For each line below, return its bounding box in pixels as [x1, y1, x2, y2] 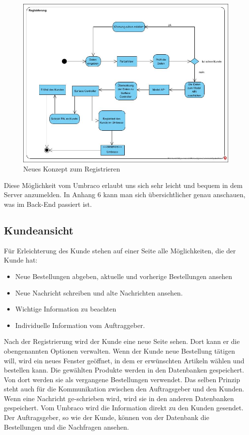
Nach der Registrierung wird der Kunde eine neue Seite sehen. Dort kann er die [4, 336, 240, 346]
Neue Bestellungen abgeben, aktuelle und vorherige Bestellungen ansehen [15, 271, 233, 281]
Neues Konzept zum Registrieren [23, 164, 120, 174]
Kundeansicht [4, 222, 73, 237]
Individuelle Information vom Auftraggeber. [15, 320, 145, 330]
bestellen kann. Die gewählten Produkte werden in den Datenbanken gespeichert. [4, 365, 244, 375]
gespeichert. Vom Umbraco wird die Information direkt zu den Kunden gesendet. [4, 403, 244, 413]
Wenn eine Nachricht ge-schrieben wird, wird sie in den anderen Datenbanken [4, 393, 234, 403]
